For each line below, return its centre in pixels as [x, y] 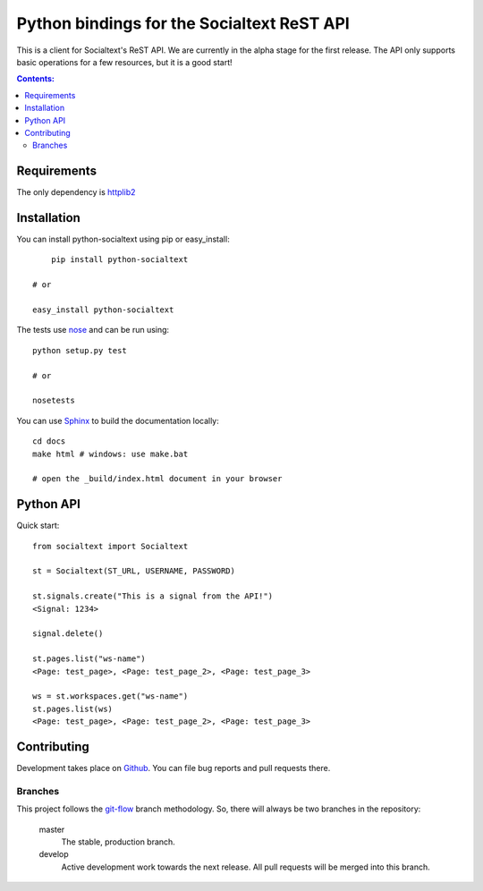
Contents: [36, 79]
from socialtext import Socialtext [110, 546]
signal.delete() [68, 634]
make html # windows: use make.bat [110, 454]
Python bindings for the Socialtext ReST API [183, 23]
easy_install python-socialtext [103, 310]
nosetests [54, 401]
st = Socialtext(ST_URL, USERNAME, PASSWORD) [134, 571]
